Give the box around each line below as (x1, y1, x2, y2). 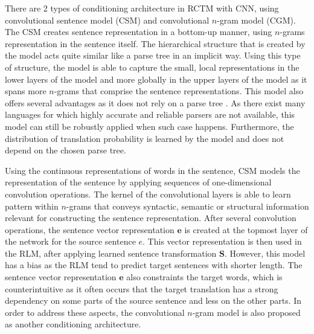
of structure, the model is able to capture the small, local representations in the (5, 60, 300, 73)
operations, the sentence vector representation (5, 223, 175, 236)
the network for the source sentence (5, 235, 136, 248)
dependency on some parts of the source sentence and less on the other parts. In (5, 294, 302, 307)
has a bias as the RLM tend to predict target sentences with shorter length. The (5, 259, 303, 271)
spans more (5, 85, 46, 97)
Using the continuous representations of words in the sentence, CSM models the (5, 164, 300, 176)
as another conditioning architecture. (5, 318, 141, 330)
